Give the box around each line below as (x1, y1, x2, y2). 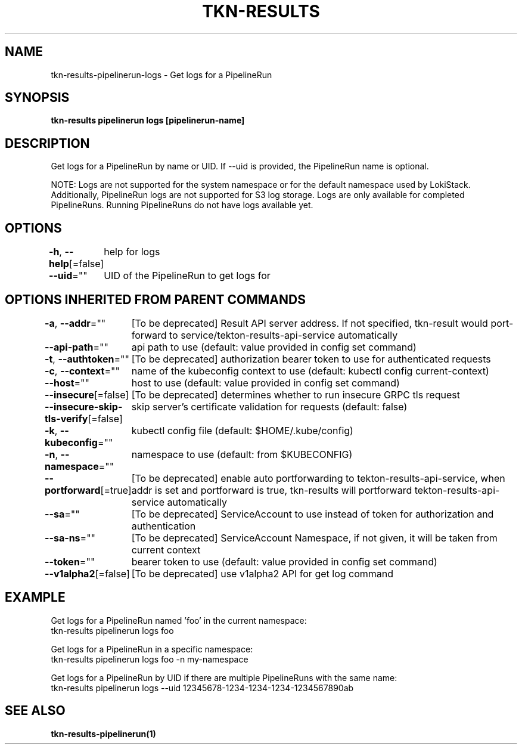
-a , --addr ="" (44, 317, 106, 329)
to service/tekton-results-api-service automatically (169, 329, 398, 341)
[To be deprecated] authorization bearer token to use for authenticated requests (131, 352, 491, 365)
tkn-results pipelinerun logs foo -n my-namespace (51, 654, 248, 664)
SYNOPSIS (5, 90, 70, 106)
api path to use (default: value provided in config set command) (131, 341, 417, 353)
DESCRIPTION (5, 135, 90, 151)
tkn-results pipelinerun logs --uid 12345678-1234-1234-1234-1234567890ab (51, 682, 354, 693)
